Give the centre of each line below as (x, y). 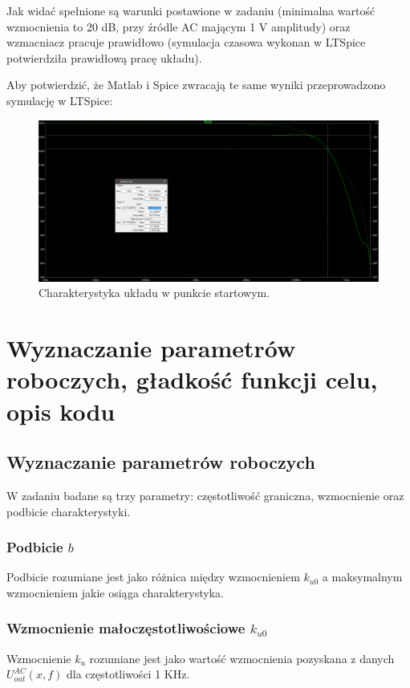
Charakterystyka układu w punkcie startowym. (154, 293)
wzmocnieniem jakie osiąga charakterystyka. (115, 592)
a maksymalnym (362, 577)
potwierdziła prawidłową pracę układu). (104, 57)
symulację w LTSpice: (60, 100)
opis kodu (61, 411)
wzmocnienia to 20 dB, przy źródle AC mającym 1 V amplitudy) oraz (179, 26)
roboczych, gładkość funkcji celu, (192, 379)
